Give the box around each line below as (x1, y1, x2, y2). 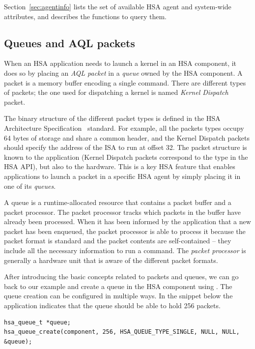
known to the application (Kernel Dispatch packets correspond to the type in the (4, 151, 248, 162)
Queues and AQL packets (4, 35, 135, 50)
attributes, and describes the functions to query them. (4, 11, 167, 21)
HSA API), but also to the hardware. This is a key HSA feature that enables (4, 161, 235, 172)
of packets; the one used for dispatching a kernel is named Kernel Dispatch (4, 87, 228, 97)
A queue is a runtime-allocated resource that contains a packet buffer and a (4, 197, 231, 207)
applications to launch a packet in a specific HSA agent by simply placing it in (4, 171, 241, 181)
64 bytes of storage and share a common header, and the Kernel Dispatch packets (4, 132, 250, 143)
